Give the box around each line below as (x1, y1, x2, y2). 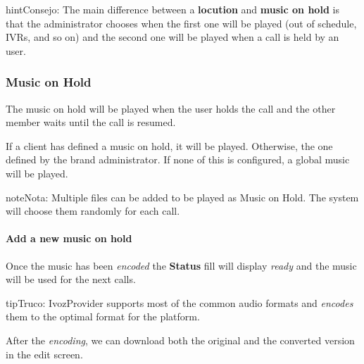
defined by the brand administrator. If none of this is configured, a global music (6, 152, 350, 167)
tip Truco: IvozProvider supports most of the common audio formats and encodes (6, 295, 353, 310)
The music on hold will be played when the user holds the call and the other (6, 101, 336, 115)
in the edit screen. (6, 346, 83, 361)
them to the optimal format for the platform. (6, 309, 200, 324)
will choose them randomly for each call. (6, 203, 180, 218)
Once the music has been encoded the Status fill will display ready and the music (6, 258, 357, 272)
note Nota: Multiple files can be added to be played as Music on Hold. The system (6, 189, 359, 204)
